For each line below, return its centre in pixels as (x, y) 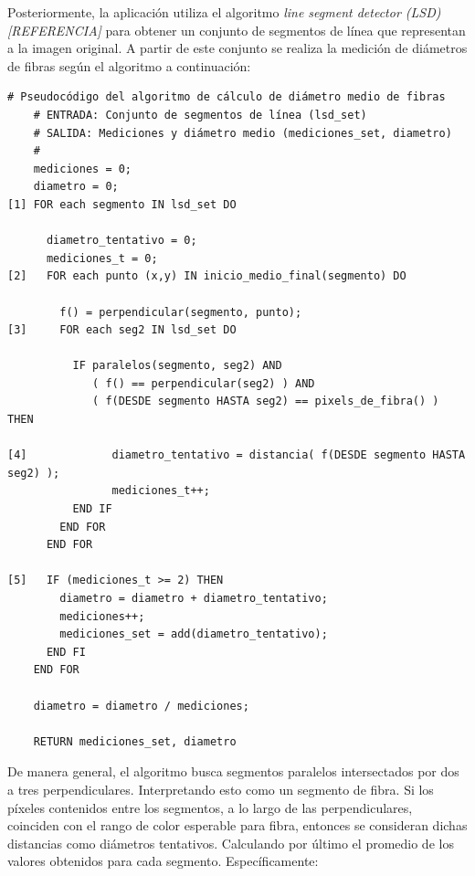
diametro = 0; (76, 187)
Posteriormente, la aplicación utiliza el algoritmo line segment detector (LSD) (224, 12)
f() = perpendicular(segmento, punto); (181, 312)
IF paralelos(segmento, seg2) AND (177, 366)
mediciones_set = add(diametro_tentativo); (194, 634)
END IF (92, 509)
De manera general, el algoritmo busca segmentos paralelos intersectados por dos (233, 771)
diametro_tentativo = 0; (121, 241)
